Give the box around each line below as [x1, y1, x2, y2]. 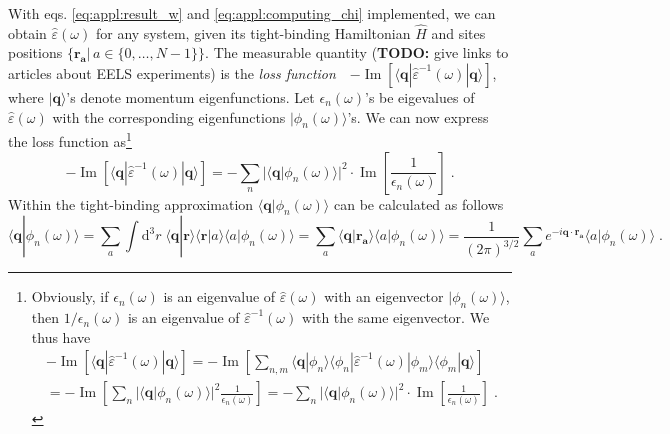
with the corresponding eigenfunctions [52, 106, 286, 127]
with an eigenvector [324, 286, 444, 307]
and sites [431, 22, 486, 43]
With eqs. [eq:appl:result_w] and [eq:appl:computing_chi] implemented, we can [8, 3, 496, 23]
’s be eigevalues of [365, 87, 475, 107]
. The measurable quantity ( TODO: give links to [205, 42, 509, 63]
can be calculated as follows [333, 193, 504, 214]
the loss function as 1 [8, 128, 132, 152]
